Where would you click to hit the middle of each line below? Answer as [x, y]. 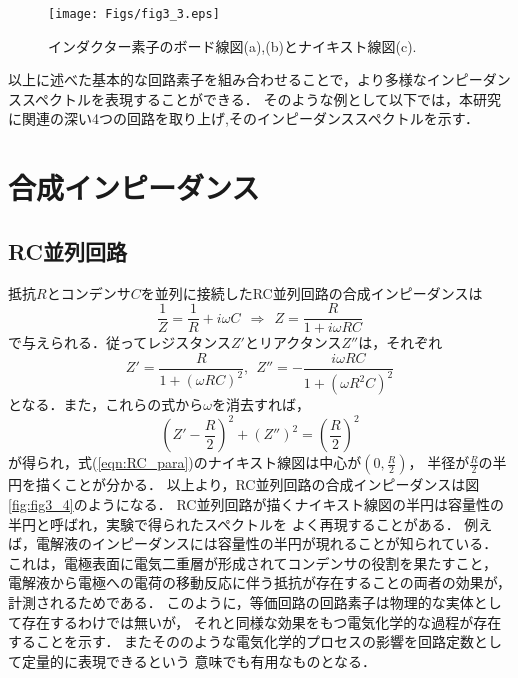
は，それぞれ [400, 342]
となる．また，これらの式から [106, 404]
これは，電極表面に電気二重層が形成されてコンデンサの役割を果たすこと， [253, 562]
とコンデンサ [88, 292]
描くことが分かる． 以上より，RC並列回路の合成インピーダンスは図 [257, 484]
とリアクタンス [293, 342]
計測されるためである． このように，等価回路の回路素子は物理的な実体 [241, 601]
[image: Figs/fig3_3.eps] [134, 14]
